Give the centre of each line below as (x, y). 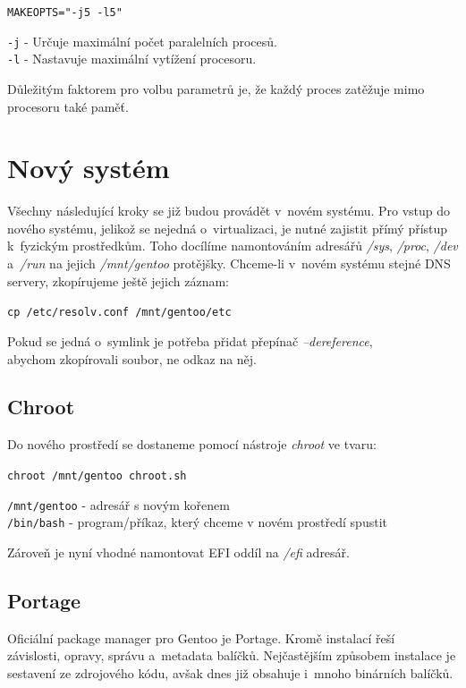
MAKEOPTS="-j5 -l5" (65, 13)
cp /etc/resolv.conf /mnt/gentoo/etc (119, 313)
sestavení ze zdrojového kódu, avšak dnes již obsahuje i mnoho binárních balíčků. (230, 672)
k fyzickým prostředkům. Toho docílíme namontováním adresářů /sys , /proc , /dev (233, 246)
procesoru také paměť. (68, 106)
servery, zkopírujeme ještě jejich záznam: (118, 280)
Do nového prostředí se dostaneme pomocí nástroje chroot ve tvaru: (192, 444)
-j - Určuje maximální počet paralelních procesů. (142, 41)
